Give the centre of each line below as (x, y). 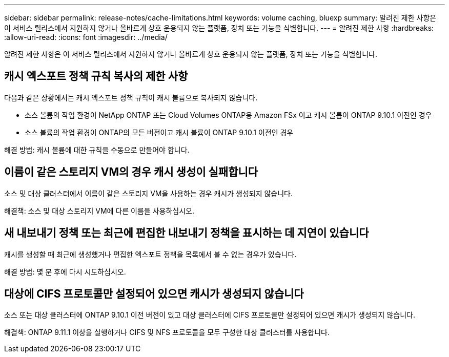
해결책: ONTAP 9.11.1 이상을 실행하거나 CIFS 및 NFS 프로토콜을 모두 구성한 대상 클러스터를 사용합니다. (167, 332)
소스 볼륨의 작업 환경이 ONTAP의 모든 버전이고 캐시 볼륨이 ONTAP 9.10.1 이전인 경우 (159, 132)
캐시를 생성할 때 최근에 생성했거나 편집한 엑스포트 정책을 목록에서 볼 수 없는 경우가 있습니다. (150, 254)
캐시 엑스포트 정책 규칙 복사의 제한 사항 (96, 76)
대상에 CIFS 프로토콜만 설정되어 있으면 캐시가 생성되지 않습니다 (154, 293)
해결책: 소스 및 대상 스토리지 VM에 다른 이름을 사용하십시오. (99, 211)
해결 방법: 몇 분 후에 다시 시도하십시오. (65, 271)
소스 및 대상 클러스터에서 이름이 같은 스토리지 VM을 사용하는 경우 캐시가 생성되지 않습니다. (149, 193)
